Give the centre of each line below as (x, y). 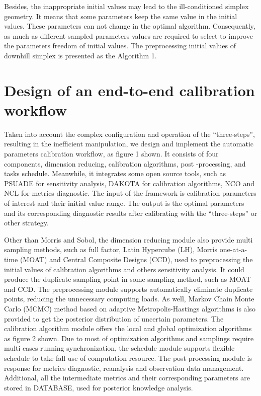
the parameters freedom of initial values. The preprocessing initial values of (120, 46)
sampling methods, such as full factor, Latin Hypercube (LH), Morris (111, 249)
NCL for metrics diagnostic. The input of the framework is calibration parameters (130, 193)
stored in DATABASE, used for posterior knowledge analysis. (99, 387)
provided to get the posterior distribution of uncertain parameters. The (114, 318)
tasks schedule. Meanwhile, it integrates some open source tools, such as (115, 173)
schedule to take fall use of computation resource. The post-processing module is (128, 358)
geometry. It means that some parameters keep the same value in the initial (121, 16)
